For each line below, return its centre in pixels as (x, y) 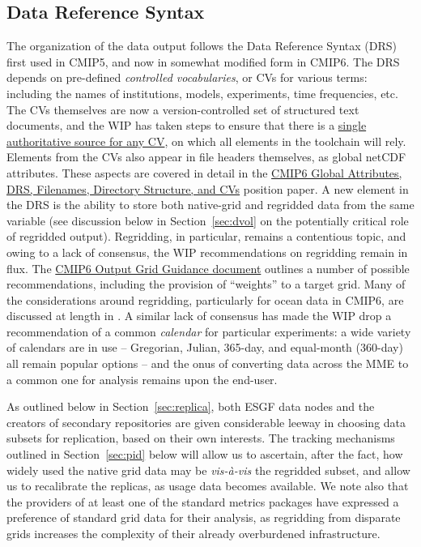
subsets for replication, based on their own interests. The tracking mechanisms (201, 438)
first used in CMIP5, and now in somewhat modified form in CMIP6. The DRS (203, 61)
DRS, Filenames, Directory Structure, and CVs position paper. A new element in (208, 188)
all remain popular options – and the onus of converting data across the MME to (208, 363)
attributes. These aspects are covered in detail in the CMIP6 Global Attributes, (204, 172)
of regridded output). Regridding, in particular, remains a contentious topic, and (206, 236)
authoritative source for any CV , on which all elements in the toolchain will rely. (206, 141)
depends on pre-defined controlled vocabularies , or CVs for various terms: (187, 77)
